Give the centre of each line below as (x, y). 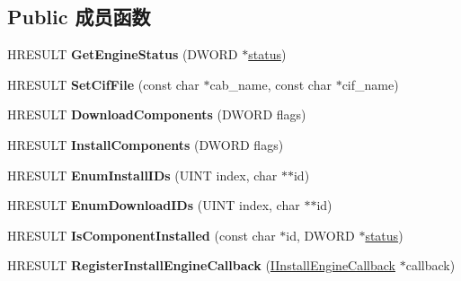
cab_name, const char (270, 84)
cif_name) (370, 84)
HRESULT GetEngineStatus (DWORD (123, 54)
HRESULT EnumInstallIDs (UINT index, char (142, 175)
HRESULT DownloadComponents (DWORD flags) (157, 114)
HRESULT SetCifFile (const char (103, 84)
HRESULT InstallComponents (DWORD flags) (146, 144)
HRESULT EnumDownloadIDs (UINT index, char (154, 205)
